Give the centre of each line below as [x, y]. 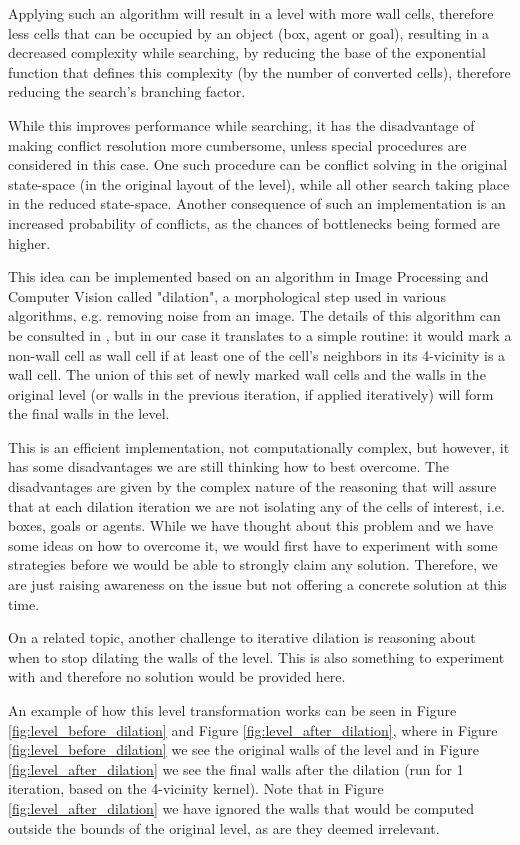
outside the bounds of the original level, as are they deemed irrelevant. [224, 827]
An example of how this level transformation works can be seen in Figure [232, 710]
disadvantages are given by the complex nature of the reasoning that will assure [252, 486]
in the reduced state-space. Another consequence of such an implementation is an [257, 203]
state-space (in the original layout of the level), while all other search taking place [259, 183]
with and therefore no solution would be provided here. [177, 676]
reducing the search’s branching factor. [127, 91]
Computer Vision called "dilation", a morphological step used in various [227, 295]
